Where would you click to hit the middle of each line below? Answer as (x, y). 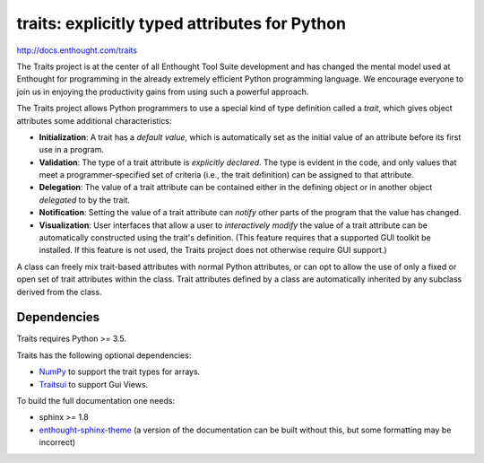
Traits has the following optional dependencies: (104, 355)
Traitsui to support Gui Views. (94, 384)
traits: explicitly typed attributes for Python (181, 23)
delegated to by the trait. (84, 200)
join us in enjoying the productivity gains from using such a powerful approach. (163, 92)
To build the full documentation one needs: (95, 401)
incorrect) (57, 442)
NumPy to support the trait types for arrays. (120, 371)
